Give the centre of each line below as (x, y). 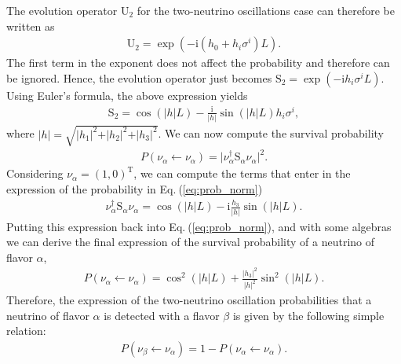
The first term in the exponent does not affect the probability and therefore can (198, 63)
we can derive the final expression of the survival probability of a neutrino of (191, 242)
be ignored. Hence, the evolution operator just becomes (139, 77)
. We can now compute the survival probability (271, 133)
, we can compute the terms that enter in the (242, 173)
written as (31, 26)
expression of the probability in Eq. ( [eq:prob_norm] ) (135, 188)
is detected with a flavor (162, 315)
